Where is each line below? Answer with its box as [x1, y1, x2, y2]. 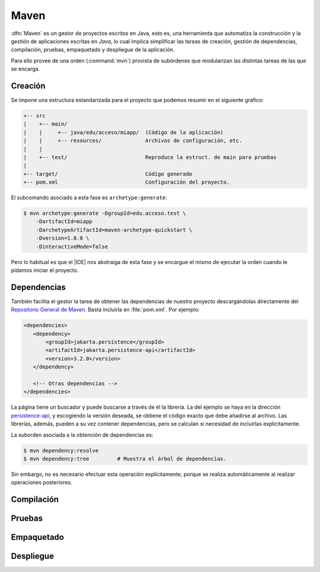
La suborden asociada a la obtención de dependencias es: [11, 431, 154, 438]
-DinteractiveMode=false [36, 243, 108, 250]
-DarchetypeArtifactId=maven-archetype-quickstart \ [36, 226, 193, 233]
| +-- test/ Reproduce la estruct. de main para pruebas [23, 154, 277, 160]
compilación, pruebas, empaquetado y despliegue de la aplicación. [11, 46, 175, 53]
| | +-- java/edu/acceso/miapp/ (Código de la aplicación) [23, 129, 224, 136]
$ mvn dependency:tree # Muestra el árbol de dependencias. [23, 455, 227, 462]
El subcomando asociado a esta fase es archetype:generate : [11, 194, 167, 201]
